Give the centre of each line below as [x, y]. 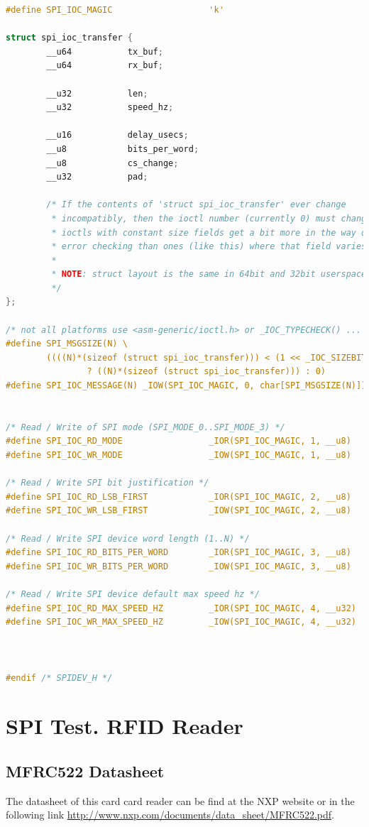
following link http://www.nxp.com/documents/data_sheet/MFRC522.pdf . [170, 815]
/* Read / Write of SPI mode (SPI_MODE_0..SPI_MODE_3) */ [145, 427]
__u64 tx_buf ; [105, 51]
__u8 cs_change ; [112, 163]
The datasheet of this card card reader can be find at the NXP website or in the [180, 800]
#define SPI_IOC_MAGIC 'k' [115, 10]
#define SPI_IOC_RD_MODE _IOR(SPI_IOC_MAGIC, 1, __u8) [178, 441]
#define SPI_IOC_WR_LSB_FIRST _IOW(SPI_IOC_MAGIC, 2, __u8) [178, 511]
